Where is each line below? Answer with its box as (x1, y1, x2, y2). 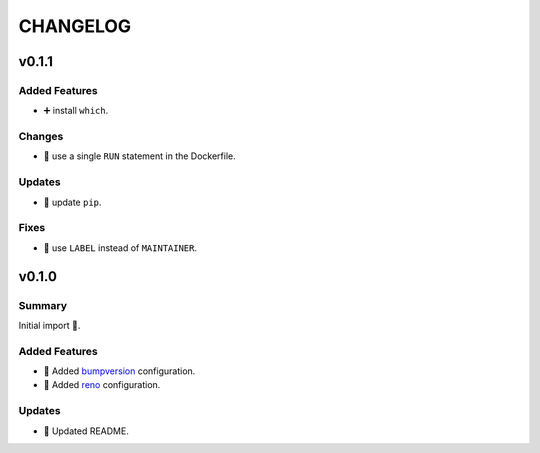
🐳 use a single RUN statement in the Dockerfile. (43, 150, 237, 162)
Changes (18, 130, 64, 144)
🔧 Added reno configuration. (43, 379, 161, 391)
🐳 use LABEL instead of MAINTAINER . (43, 241, 198, 254)
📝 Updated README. (43, 425, 129, 437)
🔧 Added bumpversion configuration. (43, 365, 196, 377)
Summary (18, 298, 68, 312)
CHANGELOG (18, 15, 132, 37)
